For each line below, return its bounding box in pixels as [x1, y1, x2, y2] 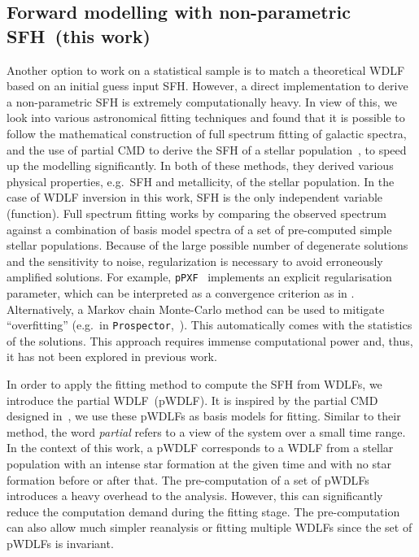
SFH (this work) [7, 23, 151, 48]
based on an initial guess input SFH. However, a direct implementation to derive [7, 77, 408, 94]
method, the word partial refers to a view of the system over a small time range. [7, 423, 406, 440]
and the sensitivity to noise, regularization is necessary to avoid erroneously [7, 252, 383, 269]
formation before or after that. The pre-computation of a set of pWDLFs [7, 471, 369, 488]
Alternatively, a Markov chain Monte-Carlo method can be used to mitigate [7, 300, 385, 317]
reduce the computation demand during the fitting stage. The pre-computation [7, 503, 400, 520]
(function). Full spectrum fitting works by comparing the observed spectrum [7, 204, 387, 221]
